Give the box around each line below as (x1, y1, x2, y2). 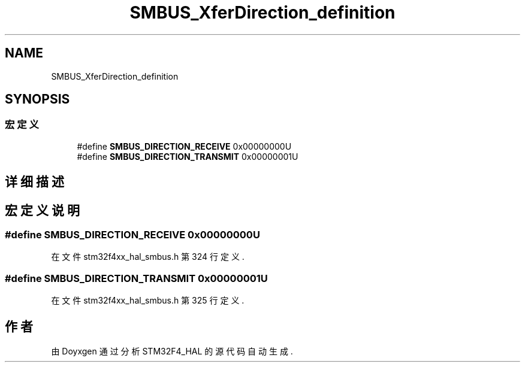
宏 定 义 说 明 (5, 202, 80, 218)
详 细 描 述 (5, 174, 64, 190)
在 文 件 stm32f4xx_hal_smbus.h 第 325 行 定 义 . (51, 295, 245, 306)
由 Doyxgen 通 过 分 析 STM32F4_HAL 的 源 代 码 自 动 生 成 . (51, 346, 293, 357)
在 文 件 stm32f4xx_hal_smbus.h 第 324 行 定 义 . (51, 251, 245, 262)
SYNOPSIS (5, 92, 70, 107)
